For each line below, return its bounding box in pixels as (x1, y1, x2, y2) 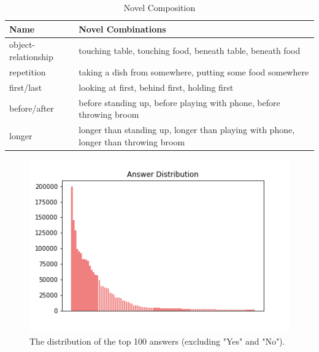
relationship (9, 50, 53, 63)
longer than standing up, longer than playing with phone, (79, 123, 295, 136)
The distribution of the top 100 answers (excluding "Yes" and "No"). (29, 334, 285, 347)
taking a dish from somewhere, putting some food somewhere (79, 65, 309, 78)
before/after (9, 102, 54, 115)
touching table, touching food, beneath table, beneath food (79, 44, 301, 57)
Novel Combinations (79, 22, 166, 35)
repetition (9, 65, 46, 78)
